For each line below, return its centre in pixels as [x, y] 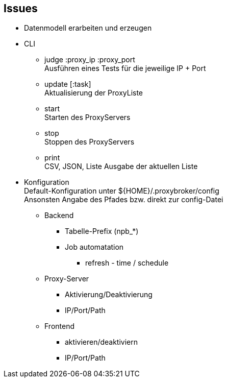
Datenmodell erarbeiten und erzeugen [88, 28]
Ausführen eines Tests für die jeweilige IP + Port [125, 68]
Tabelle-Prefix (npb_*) [102, 231]
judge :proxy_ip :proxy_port [90, 60]
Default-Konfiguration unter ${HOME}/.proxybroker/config [122, 191]
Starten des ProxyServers [87, 117]
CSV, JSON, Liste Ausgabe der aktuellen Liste [121, 166]
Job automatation [94, 247]
